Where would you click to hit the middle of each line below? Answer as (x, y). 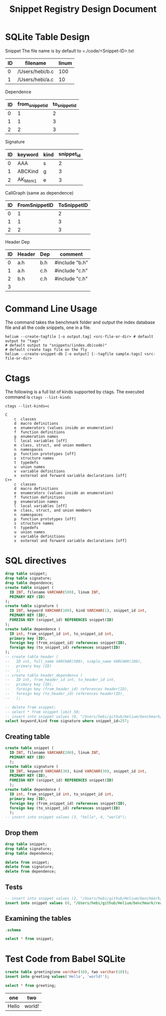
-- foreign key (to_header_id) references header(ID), (65, 694)
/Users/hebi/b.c (36, 71)
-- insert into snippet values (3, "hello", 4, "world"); (66, 817)
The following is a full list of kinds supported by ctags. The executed (75, 392)
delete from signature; (30, 867)
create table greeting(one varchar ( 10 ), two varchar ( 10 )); (67, 972)
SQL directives (36, 561)
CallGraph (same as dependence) (39, 193)
